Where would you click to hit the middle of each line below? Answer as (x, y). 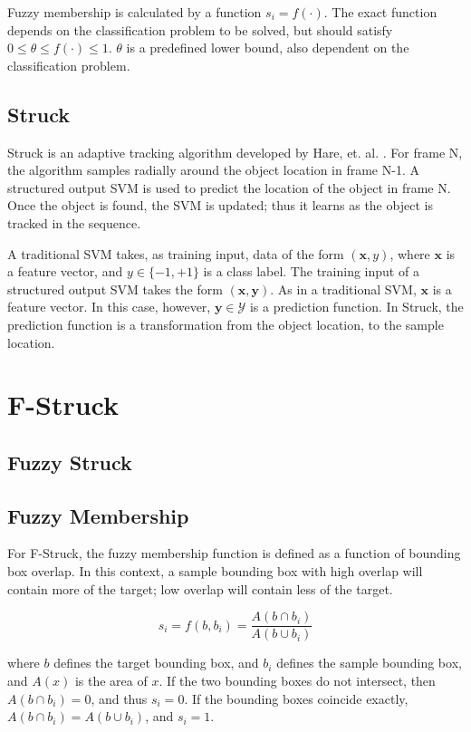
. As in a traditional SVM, (343, 289)
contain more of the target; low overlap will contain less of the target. (200, 588)
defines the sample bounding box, (369, 663)
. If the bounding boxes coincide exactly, (296, 698)
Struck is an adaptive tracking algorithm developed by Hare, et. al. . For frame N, (235, 152)
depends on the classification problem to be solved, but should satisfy (200, 29)
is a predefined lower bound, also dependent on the (268, 48)
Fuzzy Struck (70, 462)
